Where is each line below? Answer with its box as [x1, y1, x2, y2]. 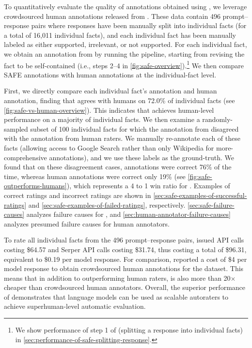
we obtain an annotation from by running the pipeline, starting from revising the [4, 48, 245, 59]
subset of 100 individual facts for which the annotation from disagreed [30, 123, 239, 134]
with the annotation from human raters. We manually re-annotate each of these [4, 133, 240, 143]
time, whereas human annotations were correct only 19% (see [4, 171, 186, 181]
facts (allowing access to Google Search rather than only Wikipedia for [4, 142, 214, 152]
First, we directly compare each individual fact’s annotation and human [4, 86, 217, 96]
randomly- [202, 114, 233, 124]
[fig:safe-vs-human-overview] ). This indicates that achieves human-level [4, 105, 214, 115]
